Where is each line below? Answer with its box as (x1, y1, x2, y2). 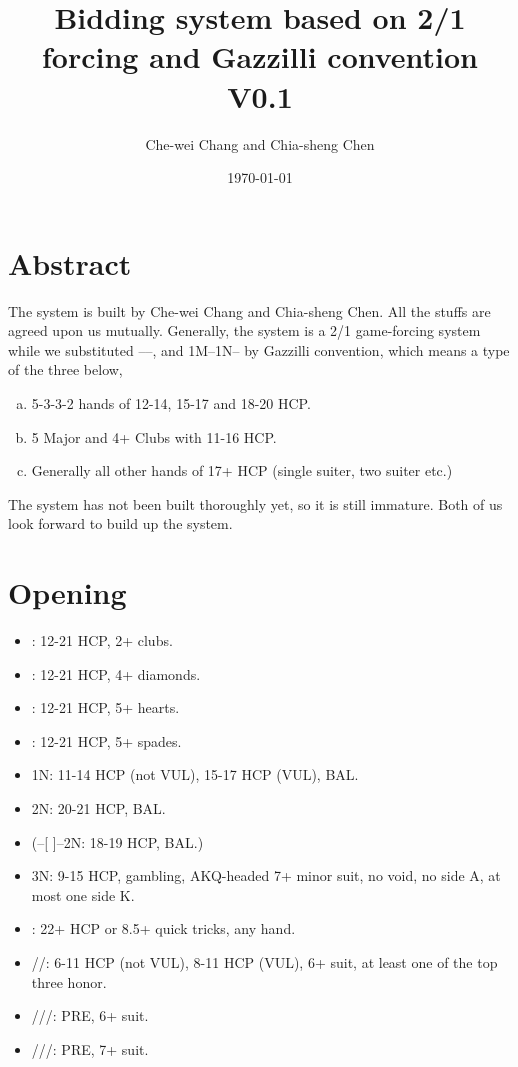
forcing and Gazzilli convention (41, 36, 479, 77)
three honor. (31, 971, 107, 992)
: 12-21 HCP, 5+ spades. (31, 730, 182, 751)
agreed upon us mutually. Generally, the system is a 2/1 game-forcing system (8, 320, 481, 341)
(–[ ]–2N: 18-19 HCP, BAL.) (31, 831, 204, 852)
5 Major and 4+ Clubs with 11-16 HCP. (31, 426, 277, 447)
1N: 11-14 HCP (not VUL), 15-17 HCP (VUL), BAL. (31, 764, 359, 785)
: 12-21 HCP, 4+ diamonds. (31, 663, 201, 684)
